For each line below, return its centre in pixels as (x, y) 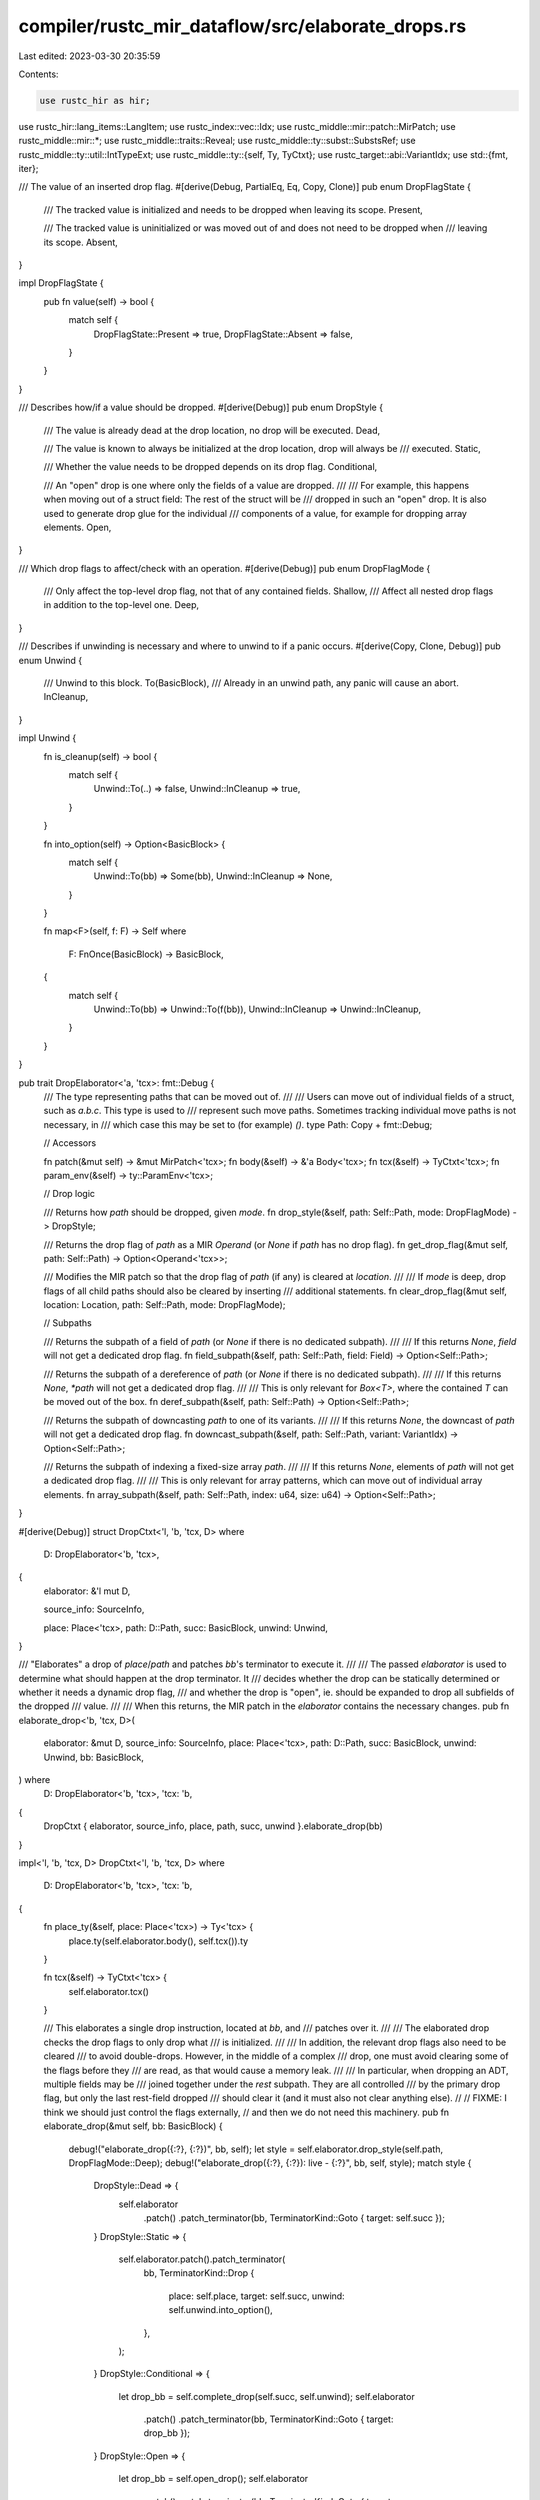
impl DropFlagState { (61, 283)
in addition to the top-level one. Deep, (121, 605)
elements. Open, (77, 527)
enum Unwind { (50, 660)
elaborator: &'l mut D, (87, 1591)
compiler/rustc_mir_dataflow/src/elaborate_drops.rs (242, 26)
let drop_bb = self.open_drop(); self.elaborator (213, 2479)
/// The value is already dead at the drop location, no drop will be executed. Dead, (212, 430)
